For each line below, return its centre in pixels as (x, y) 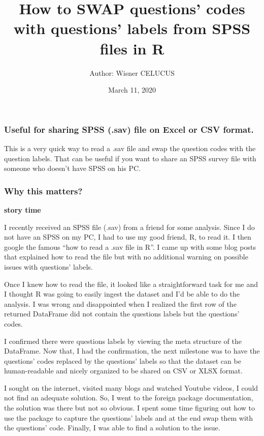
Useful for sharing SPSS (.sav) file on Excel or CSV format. (129, 129)
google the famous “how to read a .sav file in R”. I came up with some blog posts (130, 246)
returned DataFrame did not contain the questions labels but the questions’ (122, 314)
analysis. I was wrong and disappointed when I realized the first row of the (120, 303)
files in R (132, 48)
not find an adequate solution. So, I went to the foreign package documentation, (129, 398)
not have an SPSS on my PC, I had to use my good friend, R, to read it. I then (128, 237)
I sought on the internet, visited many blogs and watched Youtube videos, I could (131, 387)
